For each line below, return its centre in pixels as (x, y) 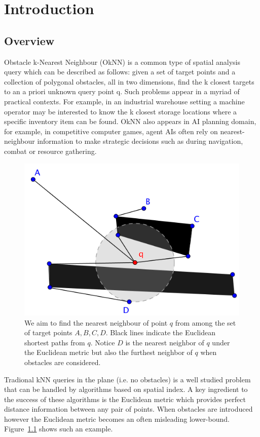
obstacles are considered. (63, 362)
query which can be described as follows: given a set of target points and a (120, 72)
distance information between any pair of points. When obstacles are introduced (128, 409)
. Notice (103, 342)
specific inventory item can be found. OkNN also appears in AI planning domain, (130, 121)
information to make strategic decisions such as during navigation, (140, 141)
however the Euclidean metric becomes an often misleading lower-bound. (117, 419)
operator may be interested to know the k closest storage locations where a (121, 111)
